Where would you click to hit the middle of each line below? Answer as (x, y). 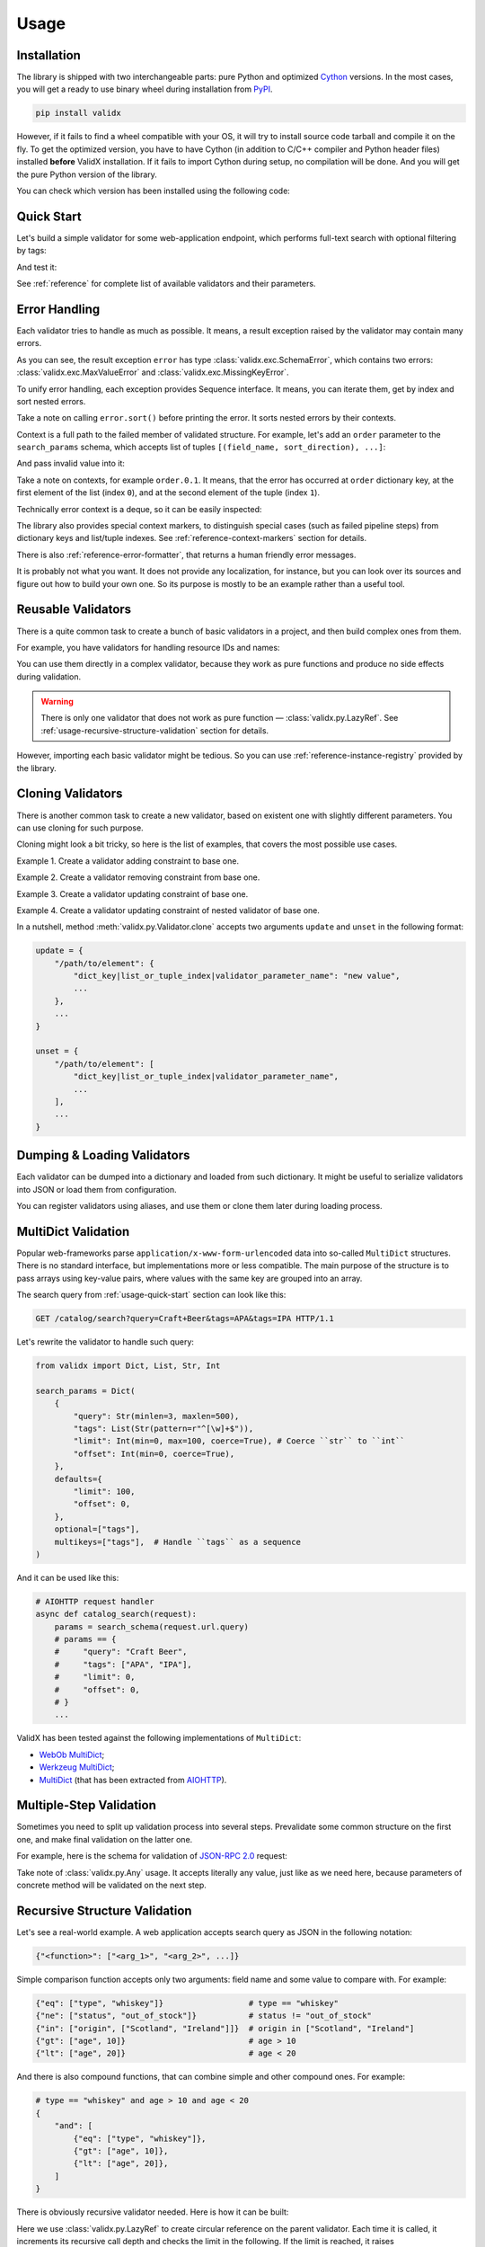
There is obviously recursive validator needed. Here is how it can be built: (153, 2212)
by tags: (31, 251)
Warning (57, 702)
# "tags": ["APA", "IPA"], (123, 1664)
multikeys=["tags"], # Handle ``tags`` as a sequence (177, 1542)
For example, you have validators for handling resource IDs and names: (148, 647)
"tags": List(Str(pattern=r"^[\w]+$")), (163, 1429)
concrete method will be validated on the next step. (111, 1885)
